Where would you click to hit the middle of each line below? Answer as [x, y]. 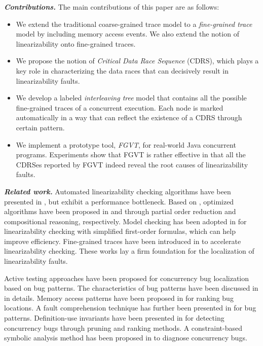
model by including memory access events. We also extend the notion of [127, 34]
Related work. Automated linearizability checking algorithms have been [118, 191]
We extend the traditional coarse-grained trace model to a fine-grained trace [134, 24]
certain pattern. [40, 127]
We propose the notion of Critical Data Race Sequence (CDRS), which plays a [137, 61]
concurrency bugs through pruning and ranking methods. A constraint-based [123, 327]
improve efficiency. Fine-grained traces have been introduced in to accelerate [123, 241]
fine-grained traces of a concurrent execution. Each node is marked [120, 107]
